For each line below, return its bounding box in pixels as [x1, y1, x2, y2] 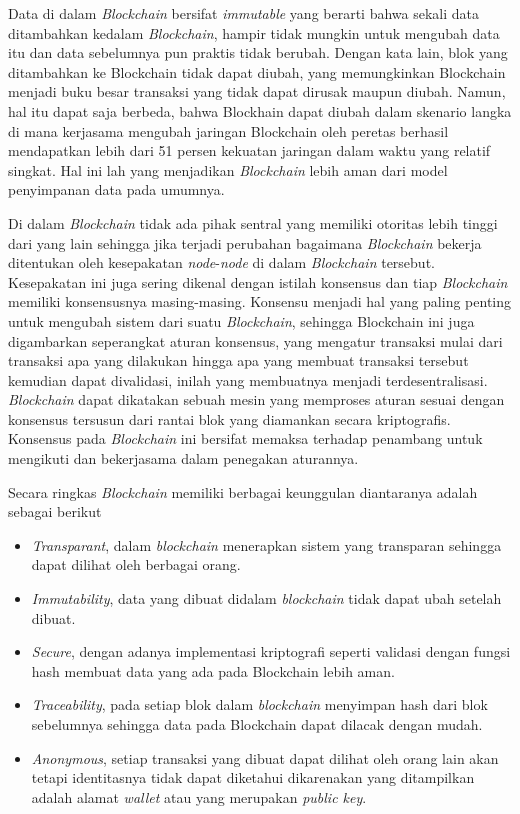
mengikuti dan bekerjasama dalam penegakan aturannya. [8, 448, 359, 469]
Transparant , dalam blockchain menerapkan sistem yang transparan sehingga [31, 534, 502, 555]
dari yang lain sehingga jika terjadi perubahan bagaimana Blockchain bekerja [8, 232, 482, 253]
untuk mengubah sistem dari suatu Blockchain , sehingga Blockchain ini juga [8, 310, 475, 331]
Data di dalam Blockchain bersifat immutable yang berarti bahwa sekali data [8, 3, 480, 23]
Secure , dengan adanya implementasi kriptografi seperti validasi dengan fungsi [31, 641, 511, 662]
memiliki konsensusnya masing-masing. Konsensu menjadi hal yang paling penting [8, 291, 512, 312]
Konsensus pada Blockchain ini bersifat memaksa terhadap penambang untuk [8, 428, 483, 449]
